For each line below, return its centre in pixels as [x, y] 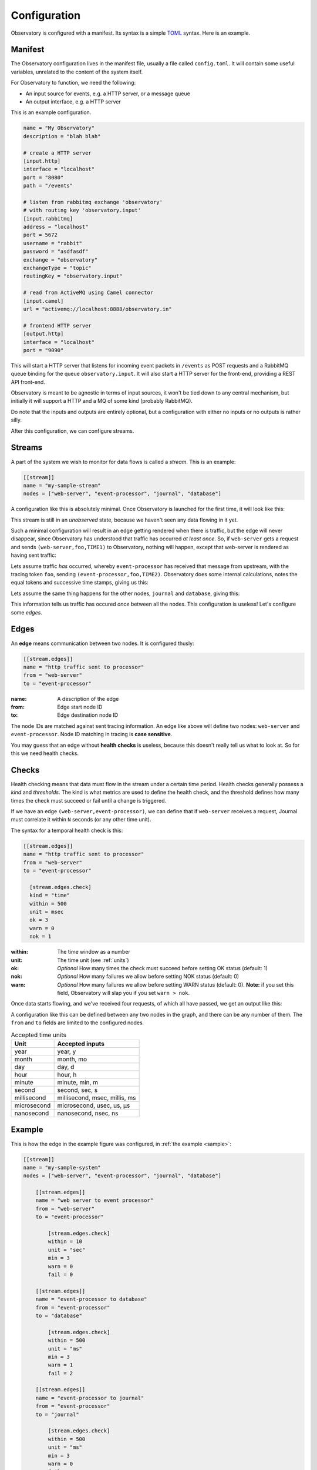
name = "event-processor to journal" [90, 1398]
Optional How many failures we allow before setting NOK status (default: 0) [148, 977]
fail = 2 [60, 1373]
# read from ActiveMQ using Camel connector [88, 293]
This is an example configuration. [51, 112]
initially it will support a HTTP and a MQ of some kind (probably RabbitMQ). [102, 401]
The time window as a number [94, 952]
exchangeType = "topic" [58, 268]
